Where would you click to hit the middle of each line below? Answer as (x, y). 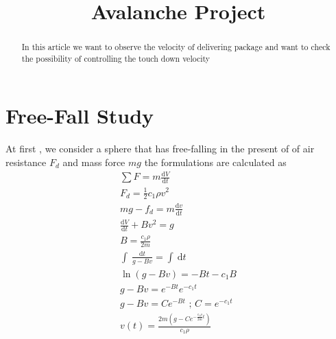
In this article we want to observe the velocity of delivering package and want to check (176, 47)
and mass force (94, 162)
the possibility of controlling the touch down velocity (116, 58)
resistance (26, 162)
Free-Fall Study (80, 116)
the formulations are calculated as (215, 162)
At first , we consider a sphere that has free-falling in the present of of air (160, 149)
